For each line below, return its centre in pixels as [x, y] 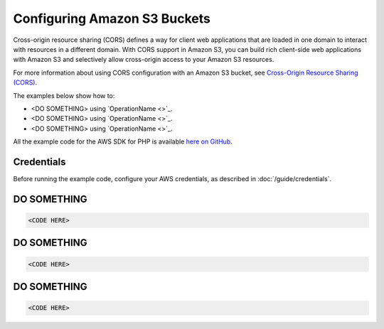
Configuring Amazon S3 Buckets [112, 18]
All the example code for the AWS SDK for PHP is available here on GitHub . [123, 141]
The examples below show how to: [64, 95]
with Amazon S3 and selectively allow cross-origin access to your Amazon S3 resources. [144, 60]
